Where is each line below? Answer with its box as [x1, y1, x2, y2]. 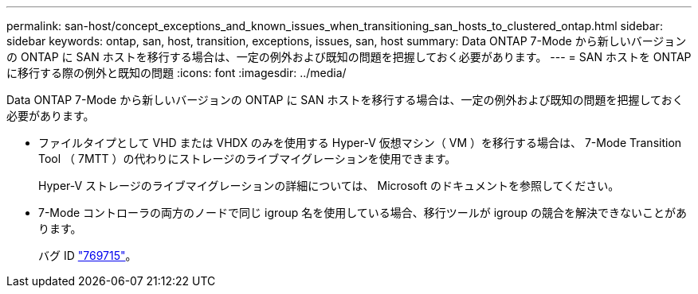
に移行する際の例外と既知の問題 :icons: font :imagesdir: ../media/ [6, 66, 347, 79]
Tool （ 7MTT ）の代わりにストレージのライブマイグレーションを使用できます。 [38, 152, 457, 165]
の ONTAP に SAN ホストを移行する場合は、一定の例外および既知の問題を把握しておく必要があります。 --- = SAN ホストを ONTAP [6, 50, 692, 64]
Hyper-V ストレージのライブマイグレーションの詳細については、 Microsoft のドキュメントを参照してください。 [38, 179, 620, 192]
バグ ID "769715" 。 [38, 249, 137, 262]
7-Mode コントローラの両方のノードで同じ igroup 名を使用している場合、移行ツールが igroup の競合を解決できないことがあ [38, 206, 687, 219]
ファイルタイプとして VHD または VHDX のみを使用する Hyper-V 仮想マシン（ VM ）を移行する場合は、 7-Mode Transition [38, 136, 682, 149]
